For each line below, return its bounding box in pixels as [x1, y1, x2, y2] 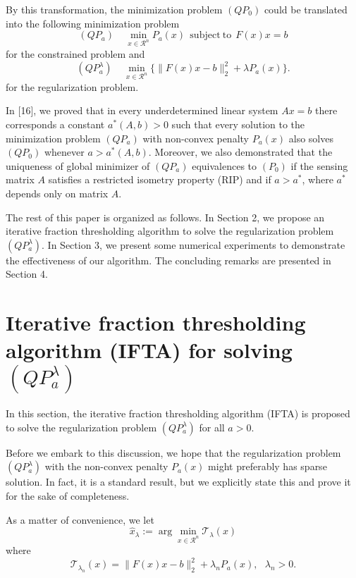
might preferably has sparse [208, 459, 327, 474]
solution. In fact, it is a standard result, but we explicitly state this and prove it [6, 474, 351, 489]
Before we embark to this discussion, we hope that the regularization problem [6, 445, 341, 460]
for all [199, 419, 225, 434]
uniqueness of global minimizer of [6, 158, 150, 173]
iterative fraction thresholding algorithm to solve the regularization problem [6, 223, 334, 238]
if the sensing [290, 158, 348, 173]
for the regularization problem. [6, 79, 139, 94]
